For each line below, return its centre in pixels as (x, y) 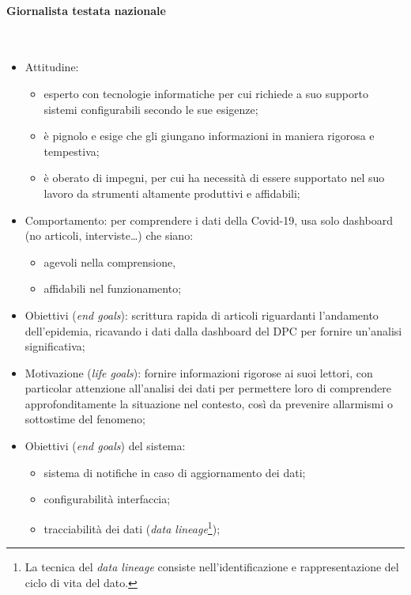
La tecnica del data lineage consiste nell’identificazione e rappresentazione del (212, 567)
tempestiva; (72, 151)
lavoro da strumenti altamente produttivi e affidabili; (172, 193)
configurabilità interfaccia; (107, 499)
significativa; (55, 346)
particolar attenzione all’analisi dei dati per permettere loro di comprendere (208, 388)
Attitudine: (52, 67)
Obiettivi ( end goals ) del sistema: (105, 446)
